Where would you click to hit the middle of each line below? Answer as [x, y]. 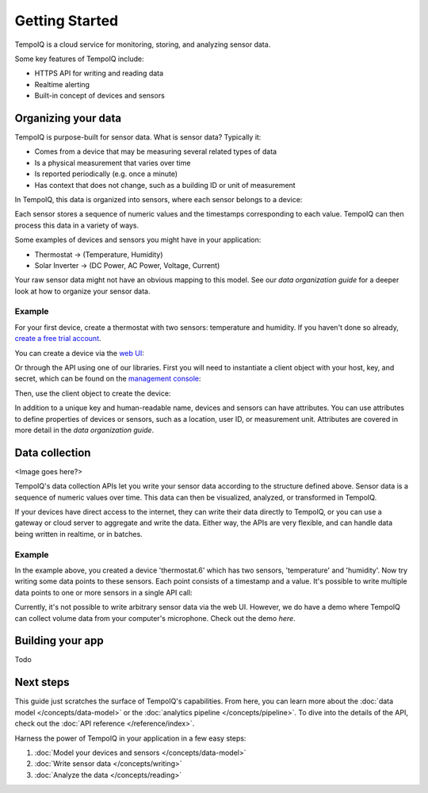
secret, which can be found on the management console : [108, 379]
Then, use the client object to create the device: [93, 393]
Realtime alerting [62, 84]
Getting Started [67, 21]
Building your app [59, 641]
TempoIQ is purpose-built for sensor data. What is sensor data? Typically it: [138, 137]
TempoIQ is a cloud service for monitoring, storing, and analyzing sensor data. [143, 44]
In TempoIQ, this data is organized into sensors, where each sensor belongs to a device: [159, 199]
